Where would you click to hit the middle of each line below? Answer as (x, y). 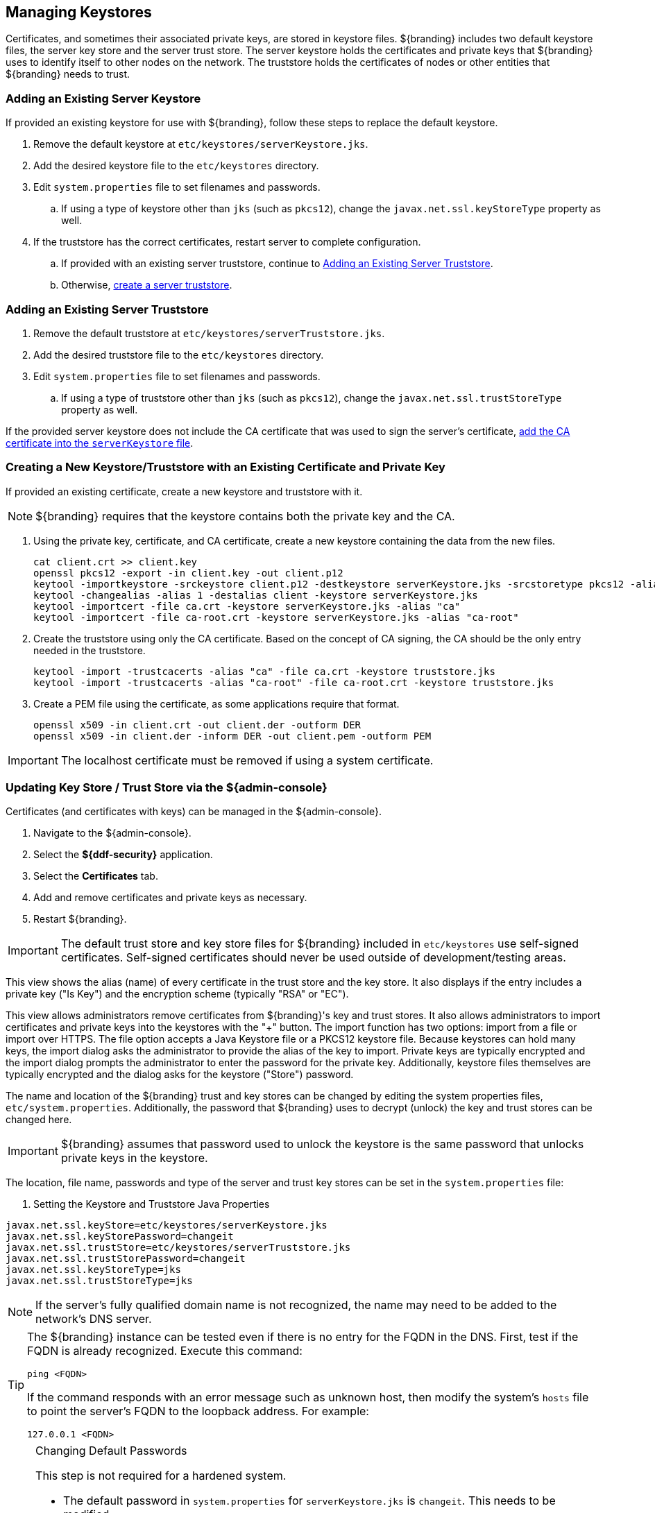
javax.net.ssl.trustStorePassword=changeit (126, 1259)
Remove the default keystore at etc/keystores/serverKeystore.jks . (201, 144)
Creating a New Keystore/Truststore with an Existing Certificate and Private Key (226, 467)
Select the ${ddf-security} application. (123, 855)
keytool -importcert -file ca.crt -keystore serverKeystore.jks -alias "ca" (247, 606)
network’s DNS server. (94, 1319)
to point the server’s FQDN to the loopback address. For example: (198, 1411)
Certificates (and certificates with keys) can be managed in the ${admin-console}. (194, 812)
